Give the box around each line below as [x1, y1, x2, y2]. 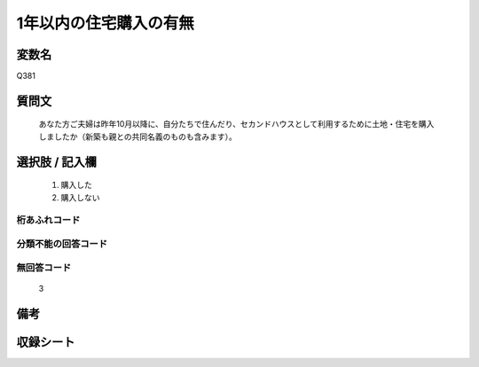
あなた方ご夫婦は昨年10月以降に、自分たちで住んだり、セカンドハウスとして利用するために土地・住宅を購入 [38, 119, 435, 129]
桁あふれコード [16, 214, 81, 226]
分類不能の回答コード [16, 238, 108, 250]
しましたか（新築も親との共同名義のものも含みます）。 [38, 131, 237, 142]
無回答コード [16, 262, 72, 274]
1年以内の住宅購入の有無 [16, 13, 195, 33]
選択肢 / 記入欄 [16, 154, 98, 169]
